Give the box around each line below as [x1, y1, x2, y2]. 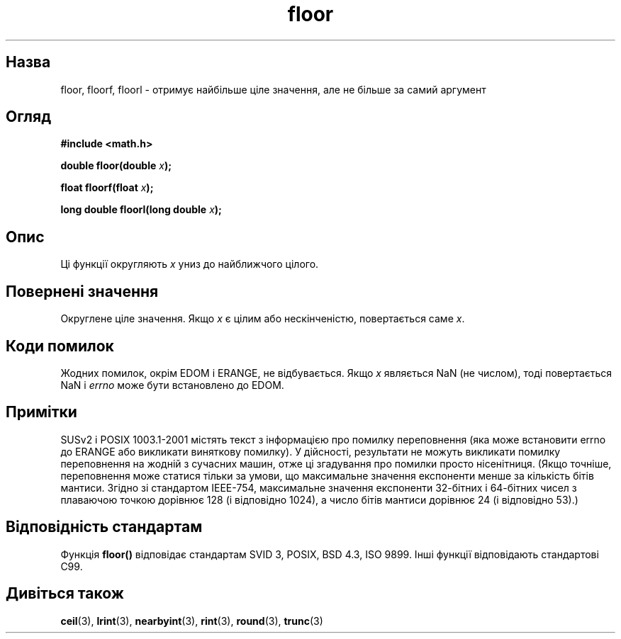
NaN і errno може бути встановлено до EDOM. [60, 378, 284, 391]
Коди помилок [6, 337, 114, 355]
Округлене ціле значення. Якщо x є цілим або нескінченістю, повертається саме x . [60, 312, 465, 325]
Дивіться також [6, 584, 124, 603]
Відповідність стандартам [6, 518, 203, 536]
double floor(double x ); [60, 159, 172, 172]
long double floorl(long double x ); [60, 203, 222, 216]
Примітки [6, 403, 77, 422]
